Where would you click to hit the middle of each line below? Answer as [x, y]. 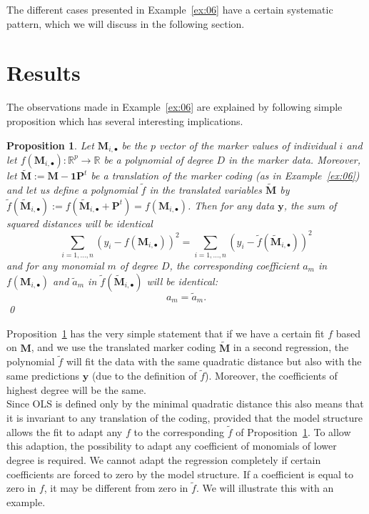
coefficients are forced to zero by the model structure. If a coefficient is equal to [180, 474]
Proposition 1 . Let [50, 145]
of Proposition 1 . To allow [293, 431]
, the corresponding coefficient [234, 265]
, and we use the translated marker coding [123, 347]
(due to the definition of [144, 376]
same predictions [43, 376]
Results [44, 73]
